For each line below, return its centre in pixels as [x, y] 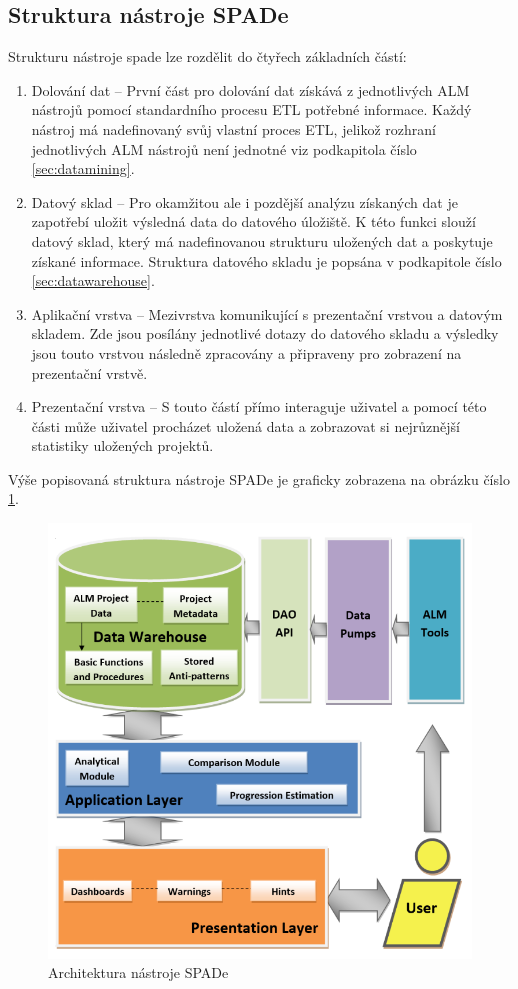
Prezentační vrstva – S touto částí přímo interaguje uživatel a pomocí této [259, 406]
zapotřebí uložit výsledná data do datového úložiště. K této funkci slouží [253, 221]
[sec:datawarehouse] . [93, 280]
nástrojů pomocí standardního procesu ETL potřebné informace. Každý [251, 109]
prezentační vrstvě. [89, 372]
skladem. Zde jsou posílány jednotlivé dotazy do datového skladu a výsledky [265, 333]
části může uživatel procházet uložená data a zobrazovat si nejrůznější [245, 425]
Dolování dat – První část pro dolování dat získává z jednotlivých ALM [250, 89]
